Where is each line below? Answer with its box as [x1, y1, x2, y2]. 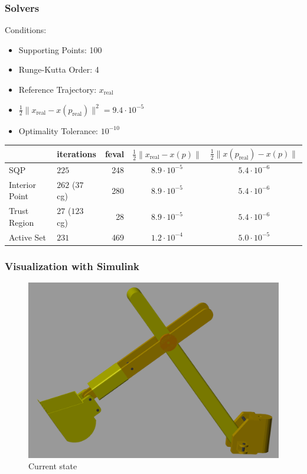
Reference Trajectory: [18, 83, 97, 95]
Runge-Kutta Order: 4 [18, 63, 99, 76]
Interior [9, 178, 36, 190]
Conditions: [5, 24, 47, 36]
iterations [57, 147, 96, 160]
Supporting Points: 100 [18, 43, 102, 56]
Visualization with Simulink [5, 258, 139, 273]
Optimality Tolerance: [18, 124, 99, 137]
